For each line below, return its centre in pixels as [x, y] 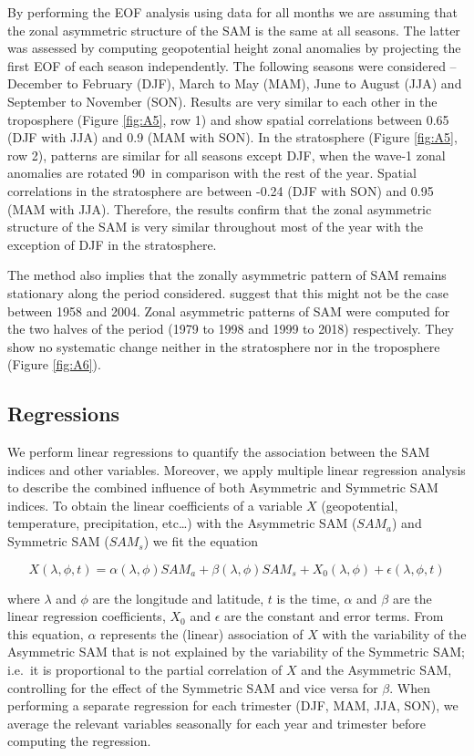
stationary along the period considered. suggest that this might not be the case [228, 292]
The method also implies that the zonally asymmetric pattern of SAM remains [227, 275]
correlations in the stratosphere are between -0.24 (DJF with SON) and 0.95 [221, 190]
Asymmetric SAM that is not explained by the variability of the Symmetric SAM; [236, 652]
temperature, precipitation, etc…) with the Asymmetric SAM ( [182, 523]
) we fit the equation [201, 541]
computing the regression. [79, 741]
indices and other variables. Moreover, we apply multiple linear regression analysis [237, 469]
